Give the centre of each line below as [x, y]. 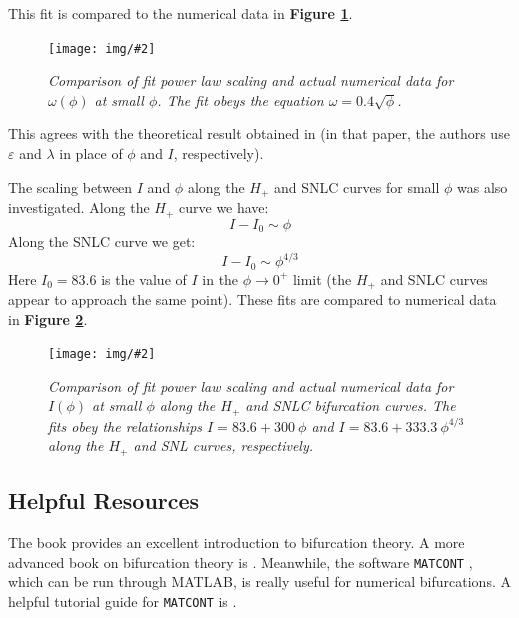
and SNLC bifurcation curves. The [350, 405]
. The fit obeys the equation [240, 99]
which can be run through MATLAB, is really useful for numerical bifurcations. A [259, 581]
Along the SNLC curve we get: [102, 240]
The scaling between [70, 186]
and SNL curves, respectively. [223, 445]
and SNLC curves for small [357, 186]
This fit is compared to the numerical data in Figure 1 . [180, 13]
